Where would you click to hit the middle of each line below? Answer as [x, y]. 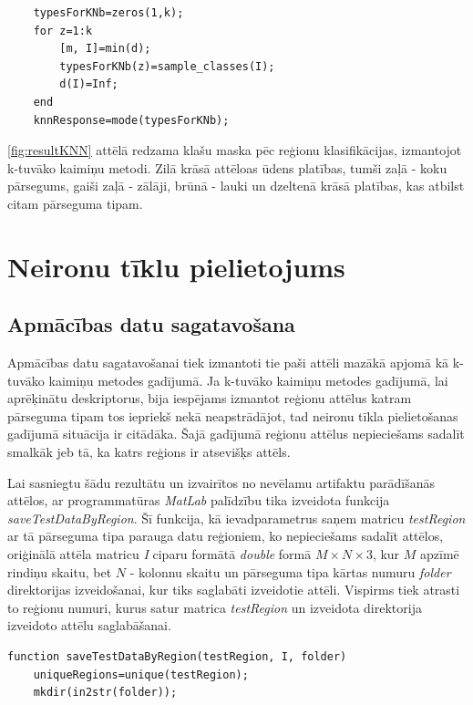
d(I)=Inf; [89, 84]
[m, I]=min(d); [105, 49]
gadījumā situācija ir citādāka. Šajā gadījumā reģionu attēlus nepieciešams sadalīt [236, 434]
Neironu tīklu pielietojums [176, 266]
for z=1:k [63, 31]
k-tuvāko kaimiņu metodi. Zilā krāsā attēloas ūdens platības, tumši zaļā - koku [227, 167]
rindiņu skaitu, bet [60, 571]
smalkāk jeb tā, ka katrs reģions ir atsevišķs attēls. [149, 452]
